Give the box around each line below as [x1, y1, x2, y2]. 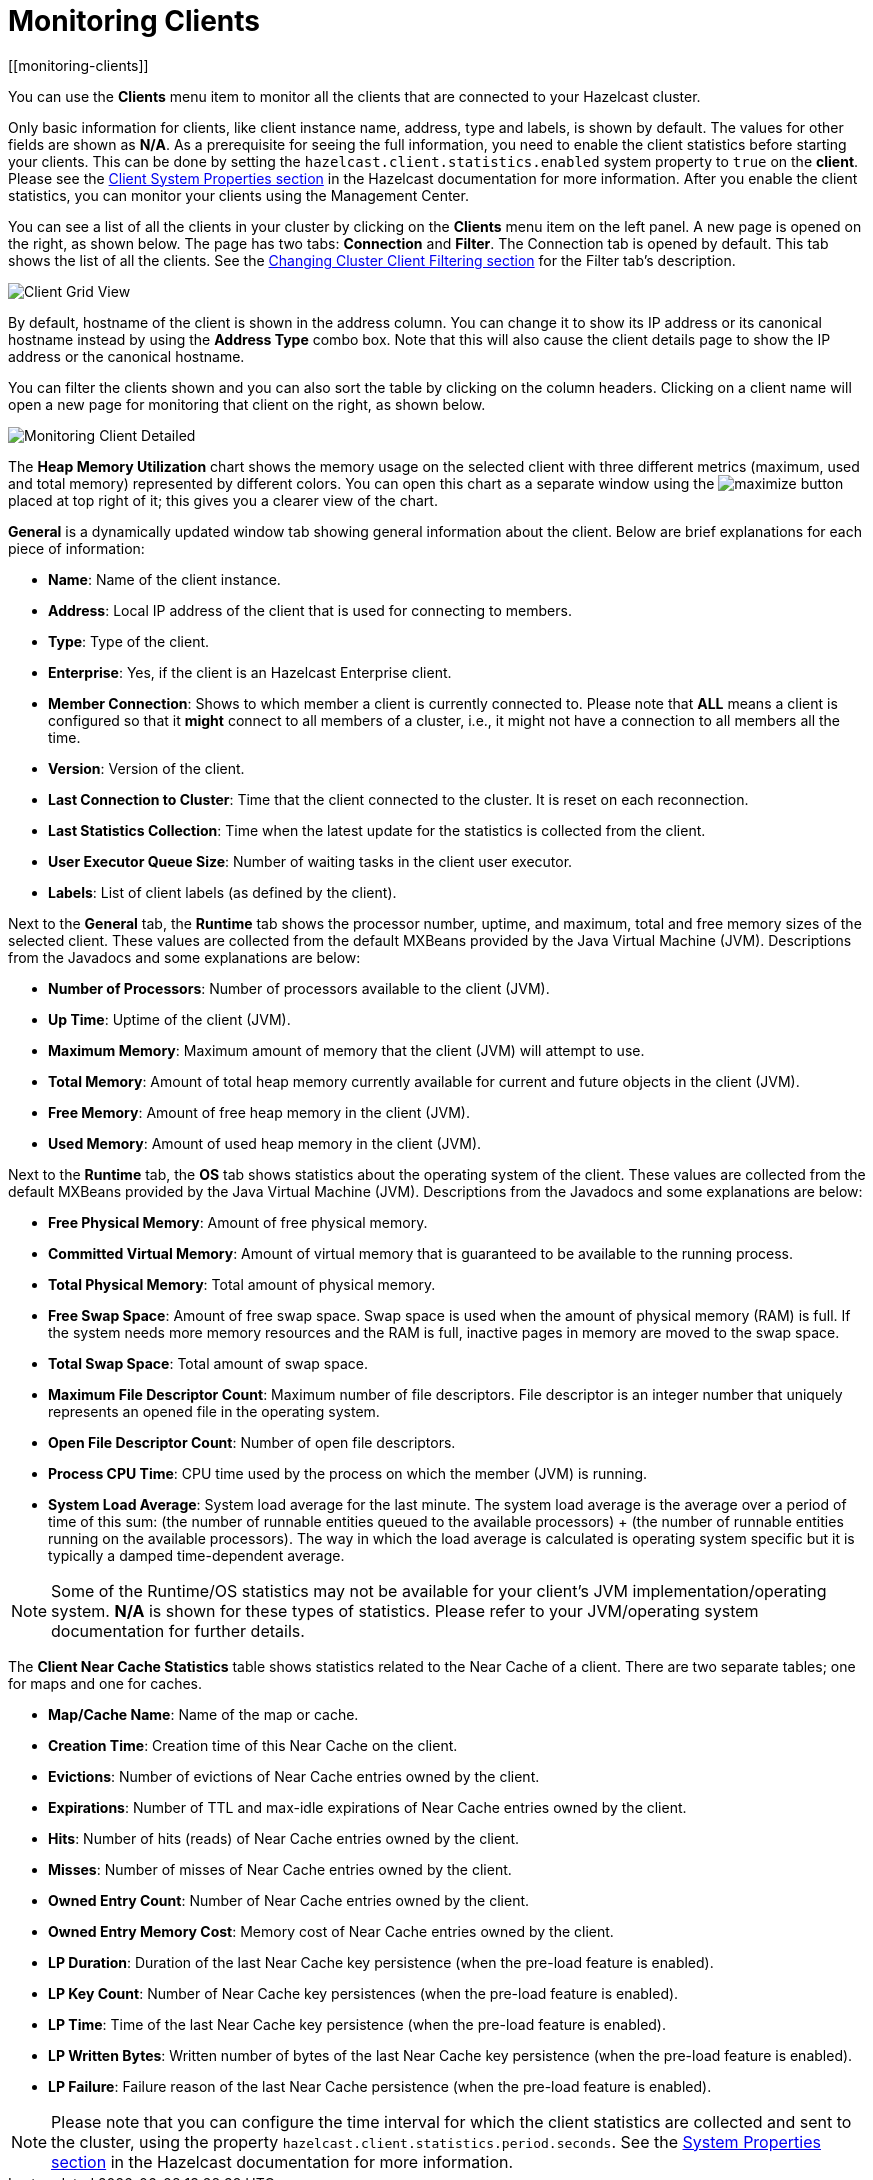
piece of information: [8, 539, 145, 557]
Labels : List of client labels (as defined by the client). [48, 883, 397, 901]
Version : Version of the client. [48, 759, 245, 777]
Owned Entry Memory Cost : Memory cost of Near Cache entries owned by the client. [48, 1922, 614, 1940]
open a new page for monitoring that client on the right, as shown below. [8, 395, 486, 413]
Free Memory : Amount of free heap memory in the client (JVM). [48, 1103, 470, 1121]
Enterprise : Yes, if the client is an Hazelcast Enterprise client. [48, 663, 452, 681]
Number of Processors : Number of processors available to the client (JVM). [48, 979, 550, 997]
